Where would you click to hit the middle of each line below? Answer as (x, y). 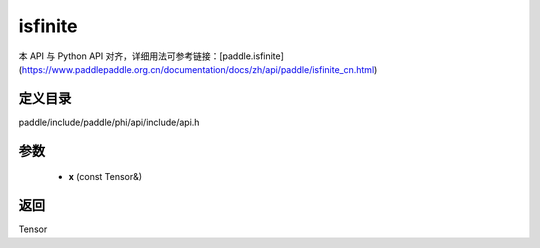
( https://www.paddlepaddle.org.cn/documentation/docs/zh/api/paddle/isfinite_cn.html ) (198, 69)
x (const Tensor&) (105, 177)
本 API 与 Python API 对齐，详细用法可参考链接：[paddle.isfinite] (151, 56)
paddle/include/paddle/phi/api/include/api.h (109, 122)
